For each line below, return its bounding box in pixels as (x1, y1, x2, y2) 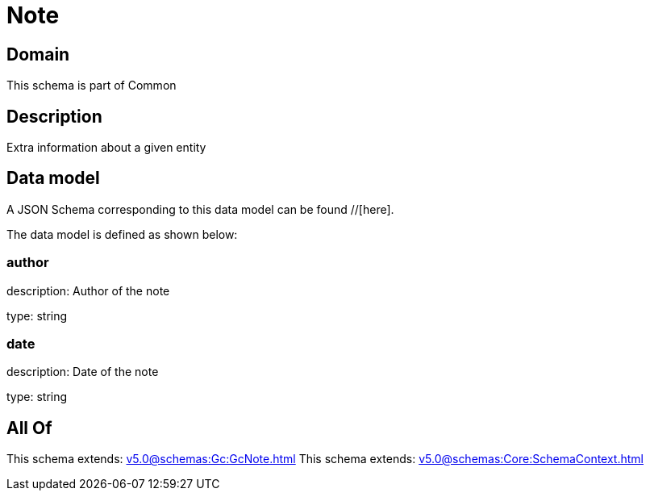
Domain (6, 44, 70, 65)
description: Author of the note (6, 283, 170, 298)
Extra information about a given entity (6, 140, 206, 155)
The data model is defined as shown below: (6, 227, 238, 241)
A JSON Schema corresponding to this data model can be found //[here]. (6, 202, 394, 216)
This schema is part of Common (6, 78, 177, 93)
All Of (6, 417, 52, 438)
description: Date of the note (6, 365, 159, 379)
